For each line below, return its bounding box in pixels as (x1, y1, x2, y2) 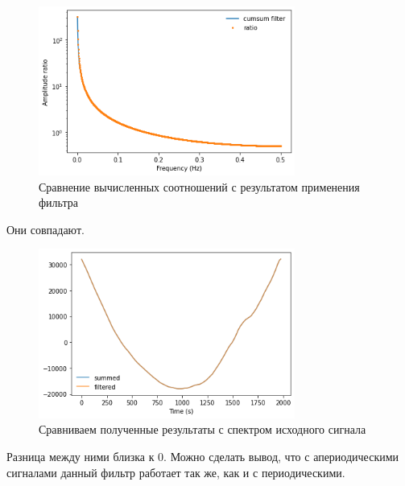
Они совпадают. (6, 220, 85, 237)
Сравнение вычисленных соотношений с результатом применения (39, 178, 360, 195)
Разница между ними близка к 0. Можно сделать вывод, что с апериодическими (6, 448, 399, 465)
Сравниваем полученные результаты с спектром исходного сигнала (39, 421, 366, 438)
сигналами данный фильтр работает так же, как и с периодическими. (6, 463, 345, 480)
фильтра (39, 194, 78, 211)
